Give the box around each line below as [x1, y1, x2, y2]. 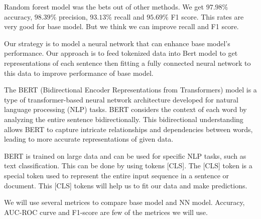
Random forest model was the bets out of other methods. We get [4, 2, 204, 12]
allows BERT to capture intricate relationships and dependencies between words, [4, 124, 253, 134]
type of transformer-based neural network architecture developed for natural [4, 94, 238, 104]
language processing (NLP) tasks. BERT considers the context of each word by [4, 104, 247, 115]
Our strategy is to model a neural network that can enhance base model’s [4, 38, 230, 48]
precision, [58, 11, 88, 22]
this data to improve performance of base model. [4, 67, 154, 78]
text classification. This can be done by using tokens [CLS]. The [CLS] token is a [4, 160, 252, 171]
